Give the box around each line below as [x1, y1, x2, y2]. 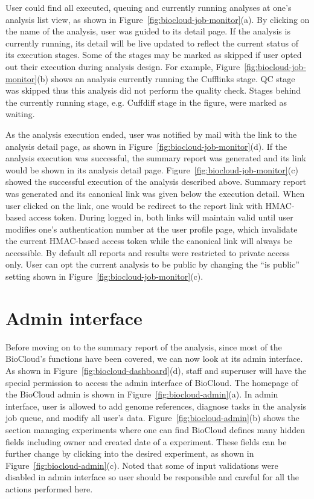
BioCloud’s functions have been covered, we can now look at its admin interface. [5, 352, 303, 365]
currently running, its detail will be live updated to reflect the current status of [5, 36, 299, 49]
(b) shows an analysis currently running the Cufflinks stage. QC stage [37, 72, 295, 85]
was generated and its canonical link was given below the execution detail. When [5, 187, 305, 199]
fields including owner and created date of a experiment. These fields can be [5, 435, 287, 448]
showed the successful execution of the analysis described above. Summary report [5, 175, 307, 188]
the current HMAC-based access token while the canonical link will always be [5, 234, 292, 247]
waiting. [5, 108, 35, 120]
